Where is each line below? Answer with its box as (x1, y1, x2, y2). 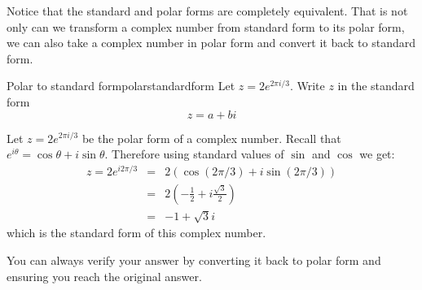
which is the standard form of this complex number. (7, 224, 266, 241)
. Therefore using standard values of (104, 145, 284, 162)
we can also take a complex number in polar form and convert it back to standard (7, 34, 415, 51)
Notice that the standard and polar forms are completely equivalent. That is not (7, 2, 408, 19)
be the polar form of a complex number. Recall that (81, 129, 341, 146)
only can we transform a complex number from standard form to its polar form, (7, 18, 405, 35)
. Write (289, 77, 325, 94)
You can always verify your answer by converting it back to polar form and (7, 252, 381, 269)
